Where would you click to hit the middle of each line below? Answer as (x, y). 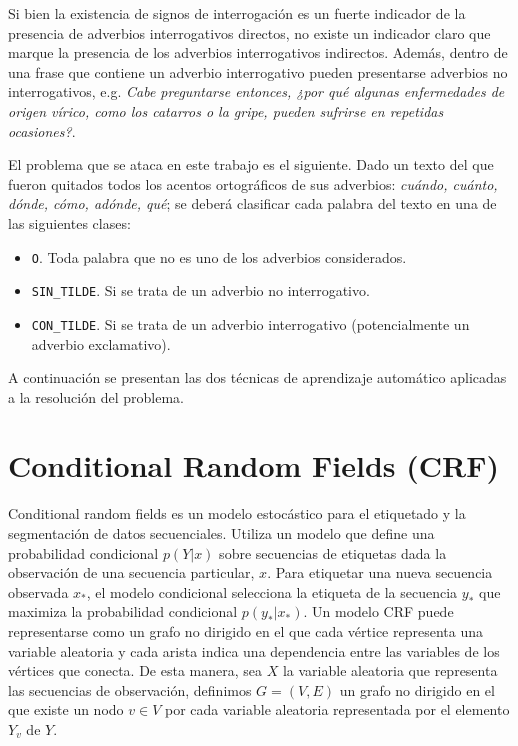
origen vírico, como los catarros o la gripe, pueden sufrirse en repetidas (226, 110)
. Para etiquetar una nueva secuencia (380, 572)
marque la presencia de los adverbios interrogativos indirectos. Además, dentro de (258, 52)
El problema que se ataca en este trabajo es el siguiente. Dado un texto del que (251, 164)
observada (38, 591)
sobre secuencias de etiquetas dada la (333, 552)
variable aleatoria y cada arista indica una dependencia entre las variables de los (254, 650)
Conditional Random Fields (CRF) (254, 465)
